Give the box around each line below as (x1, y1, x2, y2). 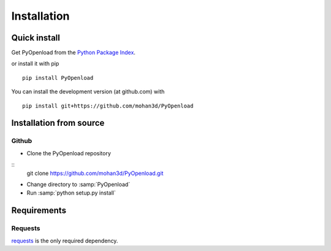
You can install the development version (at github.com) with (11, 88, 165, 95)
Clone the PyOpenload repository (26, 149, 112, 156)
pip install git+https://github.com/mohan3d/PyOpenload (22, 102, 194, 109)
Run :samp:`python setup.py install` (26, 189, 116, 196)
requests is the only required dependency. (11, 237, 118, 244)
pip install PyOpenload (22, 74, 94, 81)
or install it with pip (11, 60, 59, 68)
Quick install (11, 33, 61, 43)
